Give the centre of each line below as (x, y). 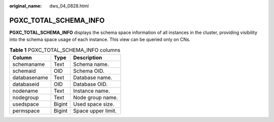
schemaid (24, 71)
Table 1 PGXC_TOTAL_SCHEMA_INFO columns (65, 50)
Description (88, 58)
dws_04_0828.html (69, 6)
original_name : (26, 6)
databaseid (26, 85)
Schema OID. (89, 71)
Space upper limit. (95, 111)
